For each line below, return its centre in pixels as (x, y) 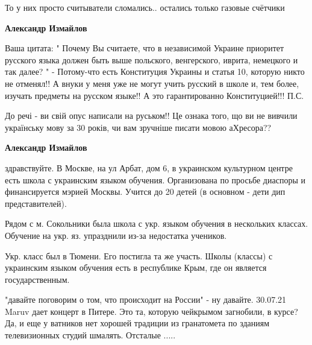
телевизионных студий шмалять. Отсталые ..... (90, 335)
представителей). (36, 203)
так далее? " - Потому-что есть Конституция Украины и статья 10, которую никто (155, 71)
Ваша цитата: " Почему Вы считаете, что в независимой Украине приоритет (145, 48)
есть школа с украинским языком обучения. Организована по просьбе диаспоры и (155, 179)
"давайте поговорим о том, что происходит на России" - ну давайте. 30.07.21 (146, 299)
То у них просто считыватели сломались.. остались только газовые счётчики (145, 7)
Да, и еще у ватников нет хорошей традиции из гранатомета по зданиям (137, 323)
